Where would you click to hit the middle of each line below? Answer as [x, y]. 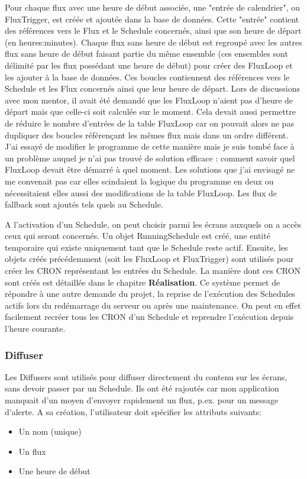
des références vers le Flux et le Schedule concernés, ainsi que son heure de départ [153, 30]
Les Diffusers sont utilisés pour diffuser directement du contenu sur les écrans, [146, 376]
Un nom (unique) [50, 431]
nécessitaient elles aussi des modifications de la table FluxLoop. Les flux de [141, 192]
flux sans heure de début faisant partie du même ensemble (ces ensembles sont [146, 54]
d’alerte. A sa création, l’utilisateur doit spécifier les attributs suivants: [133, 411]
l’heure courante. [35, 328]
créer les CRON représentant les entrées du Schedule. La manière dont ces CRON [153, 271]
